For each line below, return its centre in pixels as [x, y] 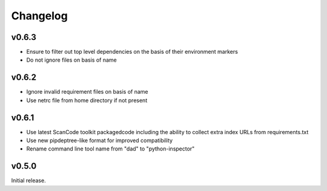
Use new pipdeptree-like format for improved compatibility [99, 141]
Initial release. [28, 181]
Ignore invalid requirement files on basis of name [87, 92]
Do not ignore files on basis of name [72, 60]
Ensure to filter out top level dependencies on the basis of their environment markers [132, 52]
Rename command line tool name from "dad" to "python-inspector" [111, 149]
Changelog [39, 16]
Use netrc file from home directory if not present [87, 100]
